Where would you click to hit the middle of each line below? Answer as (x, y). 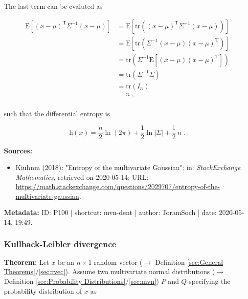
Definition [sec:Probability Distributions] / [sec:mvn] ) (81, 281)
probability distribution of (43, 290)
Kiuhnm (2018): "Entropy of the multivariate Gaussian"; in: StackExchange (128, 167)
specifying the (210, 281)
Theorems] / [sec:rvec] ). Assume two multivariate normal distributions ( (110, 271)
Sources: (18, 151)
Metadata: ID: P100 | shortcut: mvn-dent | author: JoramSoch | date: (110, 212)
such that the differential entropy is (57, 113)
